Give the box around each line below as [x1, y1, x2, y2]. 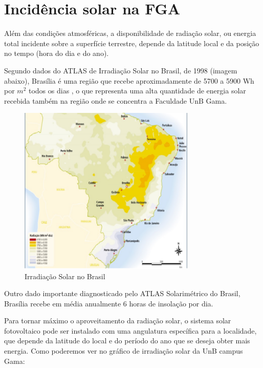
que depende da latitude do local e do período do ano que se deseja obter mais [4, 335, 250, 346]
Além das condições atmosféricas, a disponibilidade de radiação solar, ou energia [4, 28, 256, 38]
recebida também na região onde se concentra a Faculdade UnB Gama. [4, 95, 227, 106]
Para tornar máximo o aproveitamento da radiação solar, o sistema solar [4, 315, 231, 326]
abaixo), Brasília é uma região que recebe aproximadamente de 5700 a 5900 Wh [4, 75, 254, 86]
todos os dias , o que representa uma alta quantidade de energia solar [28, 85, 246, 96]
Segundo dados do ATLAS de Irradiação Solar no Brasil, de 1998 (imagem [4, 65, 237, 75]
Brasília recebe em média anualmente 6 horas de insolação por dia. [4, 298, 213, 308]
